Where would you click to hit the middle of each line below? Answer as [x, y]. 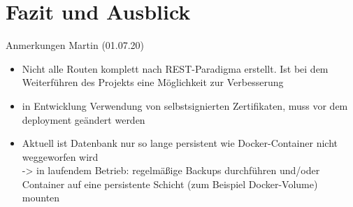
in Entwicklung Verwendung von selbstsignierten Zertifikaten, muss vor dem [185, 105]
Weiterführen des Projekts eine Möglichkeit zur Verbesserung [153, 82]
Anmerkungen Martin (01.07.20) [75, 45]
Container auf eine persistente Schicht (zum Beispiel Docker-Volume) [170, 184]
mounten [41, 198]
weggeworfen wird [60, 156]
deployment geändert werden [84, 119]
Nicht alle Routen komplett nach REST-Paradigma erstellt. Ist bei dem [175, 68]
